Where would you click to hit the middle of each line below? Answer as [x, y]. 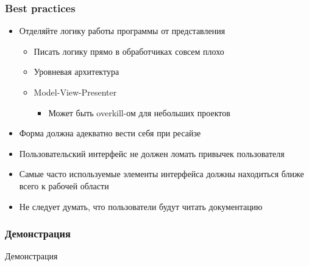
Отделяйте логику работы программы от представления [122, 31]
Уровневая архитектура [76, 72]
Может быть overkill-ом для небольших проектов [139, 112]
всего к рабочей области [64, 185]
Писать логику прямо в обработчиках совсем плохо [129, 51]
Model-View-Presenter [75, 92]
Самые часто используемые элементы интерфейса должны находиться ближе [162, 174]
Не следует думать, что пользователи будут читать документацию [141, 206]
